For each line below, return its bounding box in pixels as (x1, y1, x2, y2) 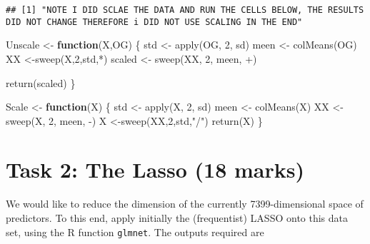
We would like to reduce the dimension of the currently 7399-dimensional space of (6, 196, 364, 211)
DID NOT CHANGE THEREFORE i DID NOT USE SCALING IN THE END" (6, 16, 303, 27)
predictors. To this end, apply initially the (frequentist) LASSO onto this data (6, 210, 349, 225)
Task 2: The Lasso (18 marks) (6, 155, 305, 184)
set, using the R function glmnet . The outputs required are (6, 224, 264, 239)
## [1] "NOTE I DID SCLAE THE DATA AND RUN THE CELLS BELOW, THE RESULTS (6, 5, 364, 15)
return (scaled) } (6, 75, 76, 90)
